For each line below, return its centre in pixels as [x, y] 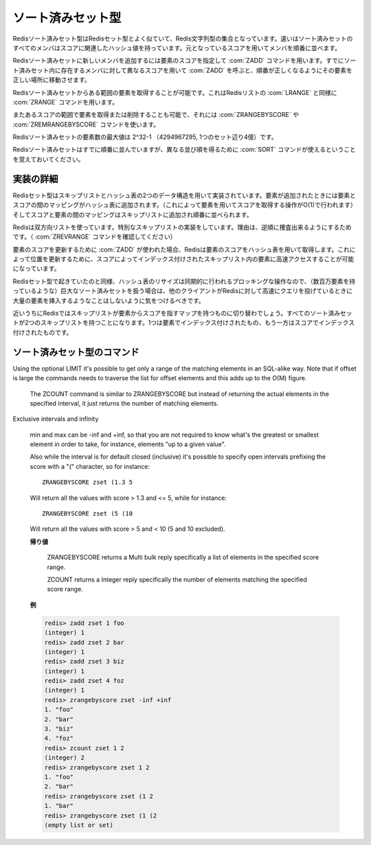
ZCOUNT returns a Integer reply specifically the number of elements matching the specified [177, 579]
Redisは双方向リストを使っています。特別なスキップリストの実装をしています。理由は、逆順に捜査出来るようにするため [182, 227]
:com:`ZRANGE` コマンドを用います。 [66, 102]
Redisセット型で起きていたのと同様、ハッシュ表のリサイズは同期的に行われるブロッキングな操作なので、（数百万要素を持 [184, 281]
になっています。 [36, 269]
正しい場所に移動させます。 [52, 80]
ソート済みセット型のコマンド [76, 352]
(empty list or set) [79, 825]
